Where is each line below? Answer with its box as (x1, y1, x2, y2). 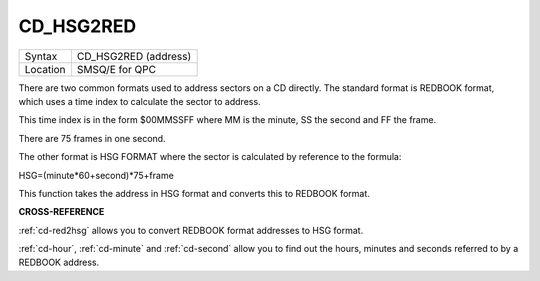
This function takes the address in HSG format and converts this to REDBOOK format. (18, 187, 370, 199)
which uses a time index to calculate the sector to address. (18, 95, 261, 107)
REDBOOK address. (18, 256, 100, 269)
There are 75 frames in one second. (18, 132, 166, 144)
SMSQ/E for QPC (76, 62, 157, 76)
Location (24, 62, 66, 76)
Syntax (24, 49, 58, 63)
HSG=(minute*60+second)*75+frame (18, 169, 174, 181)
